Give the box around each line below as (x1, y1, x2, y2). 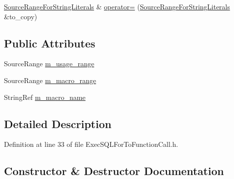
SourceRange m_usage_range (4, 58, 95, 69)
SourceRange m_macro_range (4, 75, 96, 85)
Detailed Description (4, 116, 112, 131)
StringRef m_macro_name (4, 91, 86, 102)
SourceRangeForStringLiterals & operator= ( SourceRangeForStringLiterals (4, 1, 230, 11)
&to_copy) (4, 11, 37, 21)
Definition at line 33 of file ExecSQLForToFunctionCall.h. (4, 139, 178, 149)
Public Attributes (4, 35, 96, 50)
